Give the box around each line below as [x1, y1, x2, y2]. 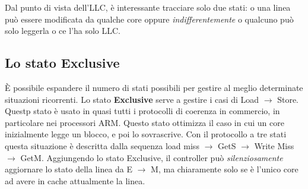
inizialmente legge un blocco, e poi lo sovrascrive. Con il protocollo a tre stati [5, 128, 287, 140]
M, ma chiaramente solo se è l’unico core [151, 163, 299, 175]
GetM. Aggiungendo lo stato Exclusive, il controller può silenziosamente [20, 151, 283, 163]
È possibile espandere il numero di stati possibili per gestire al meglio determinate [5, 81, 303, 93]
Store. [277, 93, 299, 105]
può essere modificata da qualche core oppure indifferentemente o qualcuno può [5, 12, 294, 25]
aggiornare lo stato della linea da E [5, 163, 133, 175]
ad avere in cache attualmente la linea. [5, 174, 145, 187]
